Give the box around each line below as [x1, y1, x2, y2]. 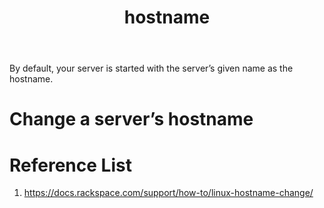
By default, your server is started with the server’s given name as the [9, 62, 294, 75]
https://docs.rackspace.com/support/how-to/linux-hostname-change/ [23, 187, 314, 199]
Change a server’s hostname [9, 108, 254, 131]
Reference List [9, 154, 132, 176]
